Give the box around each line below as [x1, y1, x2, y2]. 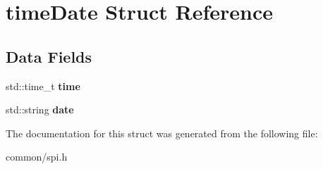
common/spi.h [6, 149, 68, 164]
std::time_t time [6, 78, 80, 93]
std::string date [6, 102, 74, 117]
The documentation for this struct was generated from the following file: [6, 125, 318, 140]
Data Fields [6, 45, 92, 67]
